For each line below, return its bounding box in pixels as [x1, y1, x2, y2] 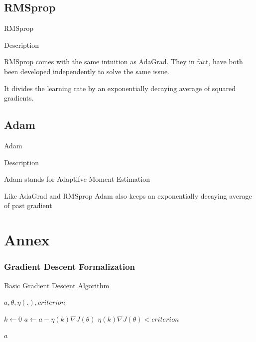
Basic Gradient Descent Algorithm [4, 280, 110, 290]
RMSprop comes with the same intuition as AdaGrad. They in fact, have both [4, 56, 243, 67]
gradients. [4, 93, 34, 103]
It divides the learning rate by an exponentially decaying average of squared [4, 83, 236, 93]
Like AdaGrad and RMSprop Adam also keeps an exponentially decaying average [4, 190, 252, 201]
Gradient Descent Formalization [4, 260, 135, 273]
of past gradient [4, 200, 52, 211]
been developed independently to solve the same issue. [4, 66, 170, 76]
